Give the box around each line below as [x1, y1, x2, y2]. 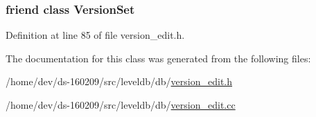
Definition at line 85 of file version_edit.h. [6, 28, 185, 42]
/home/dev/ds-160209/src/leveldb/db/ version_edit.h [6, 74, 233, 89]
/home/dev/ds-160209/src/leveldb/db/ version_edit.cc [6, 98, 236, 111]
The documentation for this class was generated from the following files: [6, 51, 311, 65]
